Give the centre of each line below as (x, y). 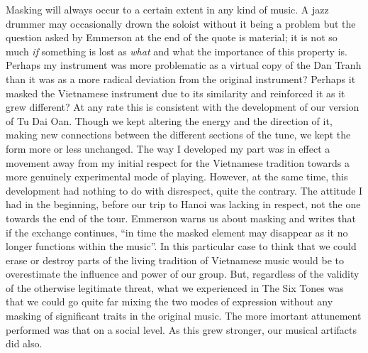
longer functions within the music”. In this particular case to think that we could (181, 246)
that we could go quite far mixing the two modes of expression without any (169, 302)
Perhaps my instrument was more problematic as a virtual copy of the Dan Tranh (184, 65)
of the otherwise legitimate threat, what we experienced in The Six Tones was (175, 287)
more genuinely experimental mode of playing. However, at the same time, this (177, 176)
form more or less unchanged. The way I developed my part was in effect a (168, 148)
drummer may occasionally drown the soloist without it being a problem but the (181, 23)
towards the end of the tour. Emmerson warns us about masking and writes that (181, 218)
